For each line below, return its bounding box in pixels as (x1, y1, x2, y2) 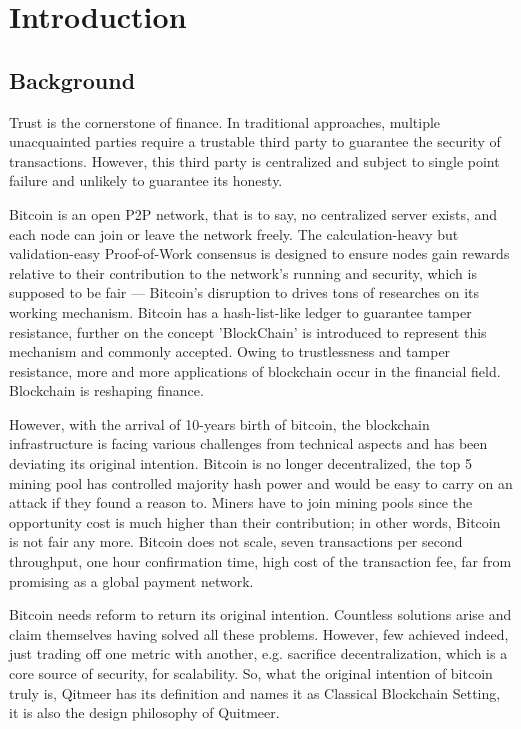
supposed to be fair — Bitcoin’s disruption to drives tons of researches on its (9, 282, 480, 303)
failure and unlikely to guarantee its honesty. (9, 170, 283, 191)
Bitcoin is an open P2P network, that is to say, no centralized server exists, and (9, 203, 498, 224)
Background (9, 64, 136, 95)
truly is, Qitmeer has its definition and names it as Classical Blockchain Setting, (9, 682, 501, 703)
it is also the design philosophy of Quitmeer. (9, 702, 280, 723)
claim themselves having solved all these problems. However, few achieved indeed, (9, 623, 509, 644)
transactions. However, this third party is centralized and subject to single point (9, 150, 500, 171)
